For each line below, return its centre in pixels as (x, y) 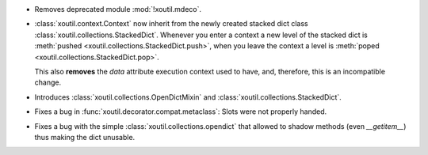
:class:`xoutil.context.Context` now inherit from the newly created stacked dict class (171, 24)
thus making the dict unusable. (85, 137)
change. (48, 82)
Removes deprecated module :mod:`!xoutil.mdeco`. (118, 9)
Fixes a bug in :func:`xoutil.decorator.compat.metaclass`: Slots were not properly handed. (181, 112)
